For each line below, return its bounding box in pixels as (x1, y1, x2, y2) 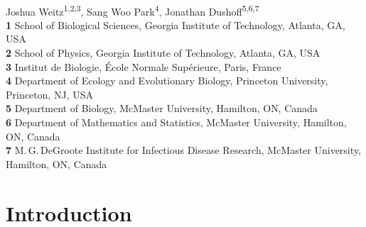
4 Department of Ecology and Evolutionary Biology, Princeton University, (6, 73, 328, 88)
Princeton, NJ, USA (6, 87, 93, 101)
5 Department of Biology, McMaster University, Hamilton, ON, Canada (6, 101, 318, 116)
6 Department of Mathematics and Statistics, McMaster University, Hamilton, (6, 115, 347, 129)
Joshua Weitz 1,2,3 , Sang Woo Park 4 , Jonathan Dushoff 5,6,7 (6, 1, 259, 18)
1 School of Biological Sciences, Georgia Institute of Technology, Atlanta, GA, (6, 17, 345, 32)
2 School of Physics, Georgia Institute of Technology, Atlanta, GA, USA (6, 45, 321, 60)
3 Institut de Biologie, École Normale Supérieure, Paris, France (6, 59, 281, 74)
